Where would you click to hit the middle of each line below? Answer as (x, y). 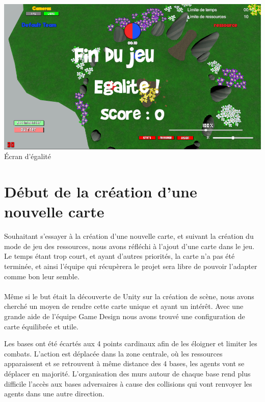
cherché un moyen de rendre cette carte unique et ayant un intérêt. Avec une (124, 306)
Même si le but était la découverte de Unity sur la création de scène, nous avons (129, 296)
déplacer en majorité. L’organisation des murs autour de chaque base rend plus (127, 373)
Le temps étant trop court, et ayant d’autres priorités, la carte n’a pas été (120, 256)
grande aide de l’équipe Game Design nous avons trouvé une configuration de (125, 316)
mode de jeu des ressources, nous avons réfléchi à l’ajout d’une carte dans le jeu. (129, 246)
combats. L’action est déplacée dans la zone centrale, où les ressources (113, 353)
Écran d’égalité (28, 156)
